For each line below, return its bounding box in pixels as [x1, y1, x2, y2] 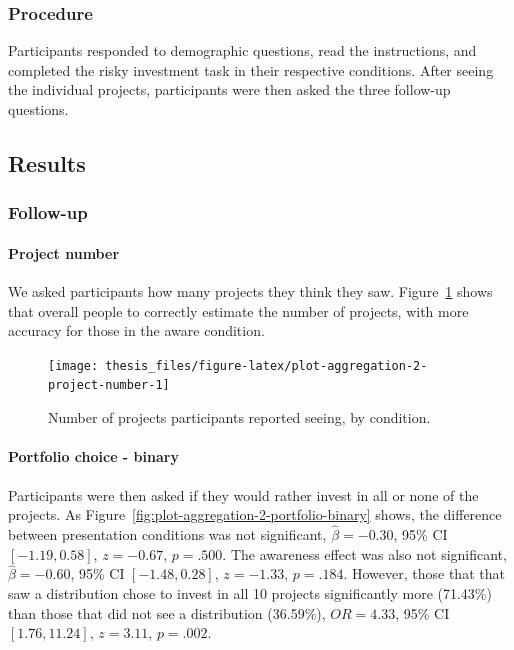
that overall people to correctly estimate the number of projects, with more [8, 300, 469, 321]
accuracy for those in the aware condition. [8, 320, 265, 341]
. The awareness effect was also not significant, [222, 543, 507, 564]
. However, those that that [343, 563, 505, 584]
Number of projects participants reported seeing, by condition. [48, 407, 431, 428]
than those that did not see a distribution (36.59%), [8, 602, 326, 623]
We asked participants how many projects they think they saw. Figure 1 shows [8, 281, 493, 302]
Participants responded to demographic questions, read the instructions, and [8, 40, 477, 61]
